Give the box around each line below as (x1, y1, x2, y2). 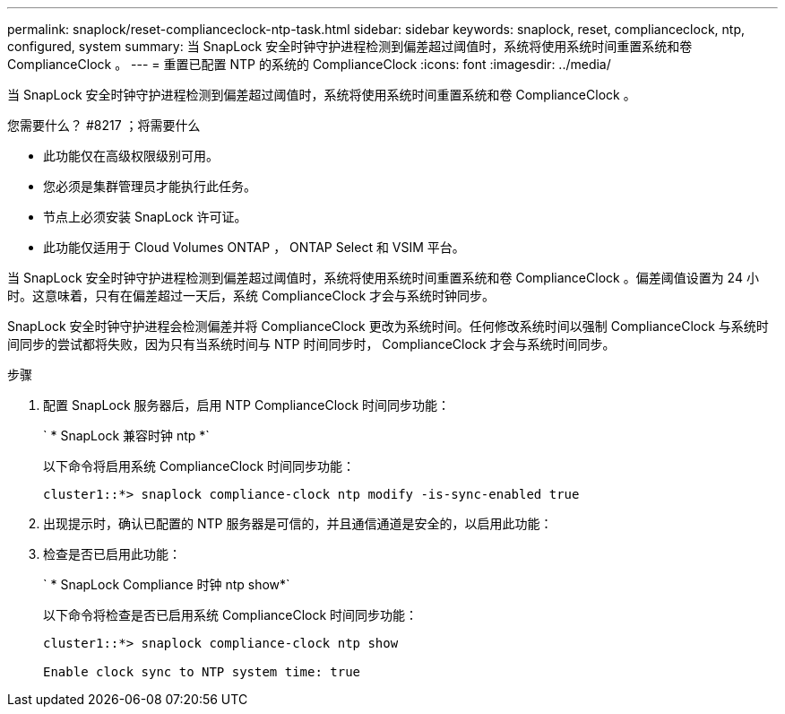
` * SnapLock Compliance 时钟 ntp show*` (43, 577, 290, 592)
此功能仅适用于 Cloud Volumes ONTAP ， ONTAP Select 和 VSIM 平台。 (43, 239, 465, 255)
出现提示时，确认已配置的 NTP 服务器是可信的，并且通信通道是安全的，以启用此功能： (43, 516, 553, 531)
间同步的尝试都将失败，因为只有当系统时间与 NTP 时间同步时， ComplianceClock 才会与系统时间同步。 (7, 336, 616, 352)
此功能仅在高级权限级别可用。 (43, 148, 219, 163)
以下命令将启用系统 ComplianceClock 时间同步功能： (43, 458, 356, 474)
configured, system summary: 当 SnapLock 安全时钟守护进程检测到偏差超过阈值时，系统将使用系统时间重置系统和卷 (7, 39, 693, 54)
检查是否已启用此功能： (43, 546, 181, 562)
